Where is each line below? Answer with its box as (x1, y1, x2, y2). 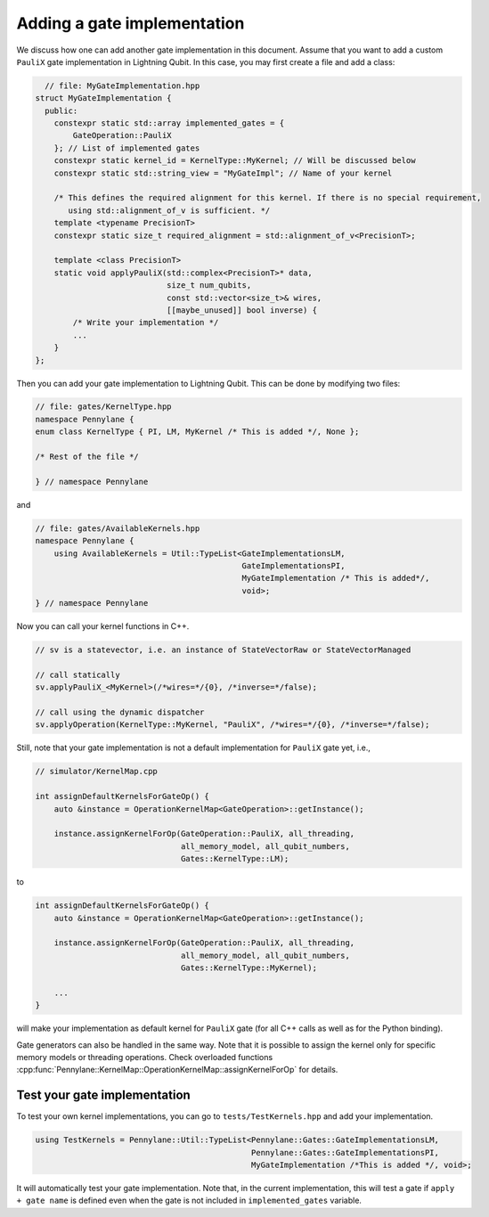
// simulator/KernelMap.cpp (35, 766, 158, 777)
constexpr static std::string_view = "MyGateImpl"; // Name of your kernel (53, 167, 393, 178)
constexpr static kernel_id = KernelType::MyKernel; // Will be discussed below (53, 156, 416, 166)
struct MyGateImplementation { (35, 94, 173, 103)
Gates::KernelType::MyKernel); (180, 963, 318, 973)
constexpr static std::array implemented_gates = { (53, 118, 285, 128)
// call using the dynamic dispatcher (35, 707, 205, 717)
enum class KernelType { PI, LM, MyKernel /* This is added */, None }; (35, 427, 360, 437)
